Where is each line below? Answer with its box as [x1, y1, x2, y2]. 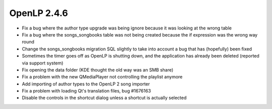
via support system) [22, 60, 63, 66]
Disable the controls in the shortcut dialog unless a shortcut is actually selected [22, 95, 187, 101]
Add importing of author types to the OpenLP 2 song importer [22, 80, 150, 87]
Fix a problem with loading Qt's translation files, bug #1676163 [22, 88, 151, 94]
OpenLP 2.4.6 [9, 7, 68, 18]
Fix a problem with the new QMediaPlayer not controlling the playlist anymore [22, 74, 183, 80]
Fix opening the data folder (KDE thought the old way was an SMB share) [22, 66, 174, 72]
